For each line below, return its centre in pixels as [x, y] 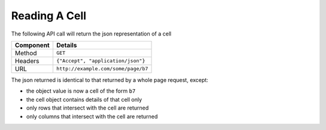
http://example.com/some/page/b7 [102, 69]
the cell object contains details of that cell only [84, 99]
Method [26, 53]
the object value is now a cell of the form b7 [81, 91]
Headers [27, 61]
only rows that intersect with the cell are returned [88, 108]
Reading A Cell [49, 16]
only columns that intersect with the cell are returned [92, 116]
